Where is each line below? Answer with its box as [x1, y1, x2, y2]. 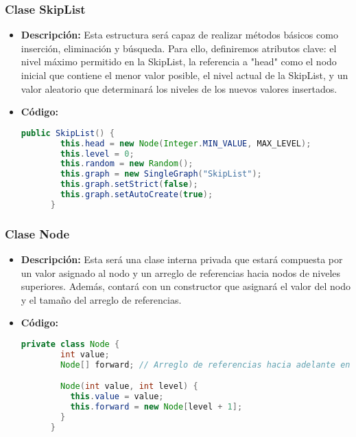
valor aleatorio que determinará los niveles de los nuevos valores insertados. [21, 81, 337, 96]
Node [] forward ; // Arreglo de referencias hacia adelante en [60, 359, 351, 370]
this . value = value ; [70, 392, 164, 402]
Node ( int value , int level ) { [60, 381, 198, 392]
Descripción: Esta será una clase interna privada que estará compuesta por [21, 252, 343, 266]
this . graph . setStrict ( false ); [60, 179, 198, 190]
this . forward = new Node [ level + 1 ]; [70, 402, 243, 412]
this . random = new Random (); [60, 159, 193, 169]
